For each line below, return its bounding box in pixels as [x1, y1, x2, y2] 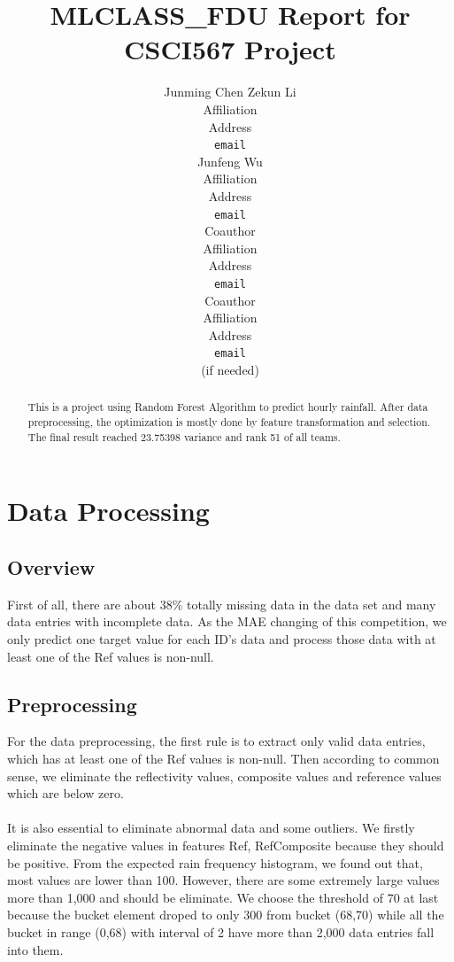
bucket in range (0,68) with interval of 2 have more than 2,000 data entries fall [7, 922, 435, 941]
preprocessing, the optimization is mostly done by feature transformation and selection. [27, 415, 431, 430]
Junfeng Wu [197, 151, 263, 170]
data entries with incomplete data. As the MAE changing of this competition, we [7, 612, 447, 631]
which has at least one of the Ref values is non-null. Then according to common [7, 749, 440, 767]
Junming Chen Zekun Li [164, 82, 296, 101]
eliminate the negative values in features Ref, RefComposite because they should [7, 835, 444, 854]
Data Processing [7, 493, 210, 529]
